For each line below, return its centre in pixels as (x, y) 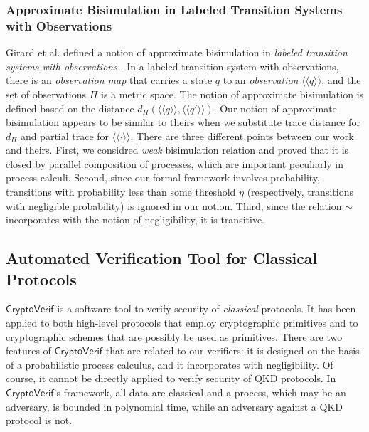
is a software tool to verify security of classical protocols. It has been (207, 309)
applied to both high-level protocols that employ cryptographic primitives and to (182, 323)
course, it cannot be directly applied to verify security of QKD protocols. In (171, 378)
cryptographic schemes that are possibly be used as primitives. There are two (174, 336)
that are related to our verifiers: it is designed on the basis (232, 351)
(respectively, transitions (300, 192)
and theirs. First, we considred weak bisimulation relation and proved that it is (177, 150)
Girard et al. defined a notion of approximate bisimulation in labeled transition (177, 52)
